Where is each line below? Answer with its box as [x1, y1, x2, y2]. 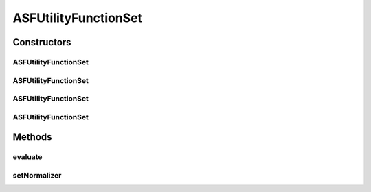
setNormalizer [12, 170, 62, 180]
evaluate [12, 152, 43, 162]
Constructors [12, 36, 71, 48]
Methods [12, 131, 52, 143]
